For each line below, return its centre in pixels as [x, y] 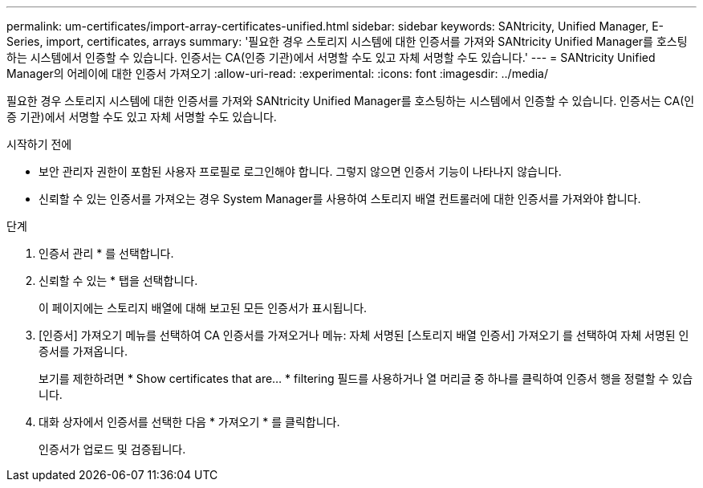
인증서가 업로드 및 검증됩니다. [112, 449]
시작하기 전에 [39, 144]
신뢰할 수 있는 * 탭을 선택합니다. [118, 281]
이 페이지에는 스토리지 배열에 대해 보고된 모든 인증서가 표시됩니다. [203, 308]
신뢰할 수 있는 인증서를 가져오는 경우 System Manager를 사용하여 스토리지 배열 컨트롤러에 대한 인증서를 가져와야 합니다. [340, 199]
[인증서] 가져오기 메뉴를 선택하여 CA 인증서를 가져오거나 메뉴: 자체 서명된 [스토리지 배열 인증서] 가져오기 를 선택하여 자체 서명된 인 [364, 335]
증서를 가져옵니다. [83, 351]
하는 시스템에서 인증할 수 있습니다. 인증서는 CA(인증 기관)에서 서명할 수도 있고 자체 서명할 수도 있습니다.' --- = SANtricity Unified [331, 57]
